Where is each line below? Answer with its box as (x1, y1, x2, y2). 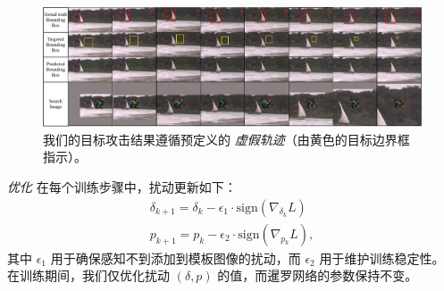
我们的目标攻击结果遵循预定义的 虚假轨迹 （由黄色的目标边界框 (43, 129, 410, 148)
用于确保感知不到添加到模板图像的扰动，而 (50, 248, 301, 267)
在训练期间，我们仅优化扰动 (7, 266, 170, 285)
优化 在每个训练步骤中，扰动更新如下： (7, 178, 237, 196)
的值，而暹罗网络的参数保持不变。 (217, 266, 418, 285)
